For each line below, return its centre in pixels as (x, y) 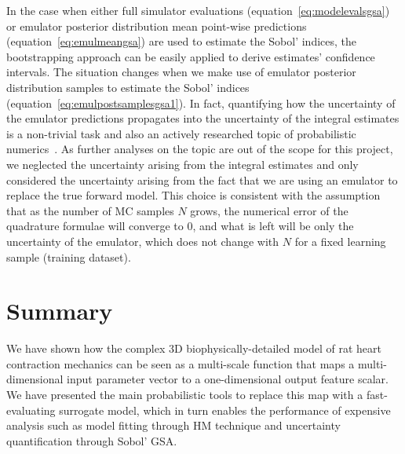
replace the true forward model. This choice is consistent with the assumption (193, 195)
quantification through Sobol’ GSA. (92, 440)
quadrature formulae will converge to (95, 226)
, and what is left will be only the (273, 226)
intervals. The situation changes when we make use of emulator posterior (181, 72)
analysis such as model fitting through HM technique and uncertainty (173, 425)
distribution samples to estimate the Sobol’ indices (128, 87)
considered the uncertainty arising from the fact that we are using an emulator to (202, 179)
